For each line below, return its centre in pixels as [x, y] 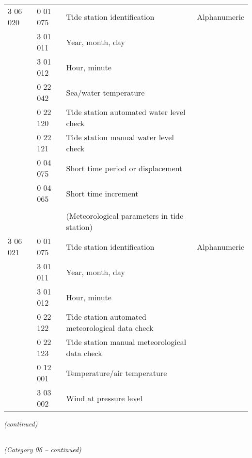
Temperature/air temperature [117, 373]
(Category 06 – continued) [43, 450]
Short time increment [102, 193]
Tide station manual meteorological [126, 342]
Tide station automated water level [126, 112]
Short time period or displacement [124, 168]
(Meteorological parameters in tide [125, 216]
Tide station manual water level [120, 137]
